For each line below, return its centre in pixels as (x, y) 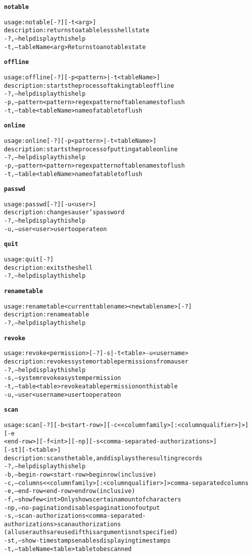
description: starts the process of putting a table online (91, 149)
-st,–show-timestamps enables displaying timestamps (87, 541)
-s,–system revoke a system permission (63, 378)
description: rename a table (47, 315)
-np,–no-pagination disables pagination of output (82, 508)
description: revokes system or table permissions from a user (96, 362)
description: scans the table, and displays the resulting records (103, 458)
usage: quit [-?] (29, 260)
